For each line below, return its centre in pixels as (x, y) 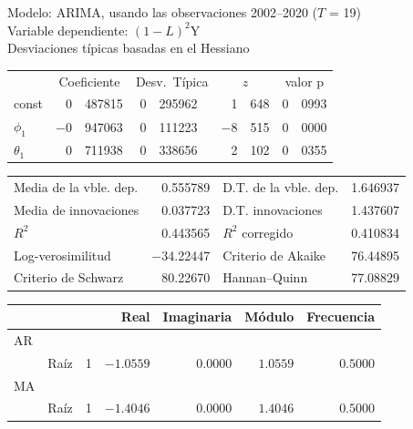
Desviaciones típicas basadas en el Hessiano (129, 48)
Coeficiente (89, 81)
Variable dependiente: (68, 30)
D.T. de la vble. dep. (281, 187)
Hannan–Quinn (265, 277)
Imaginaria (197, 317)
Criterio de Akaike (274, 255)
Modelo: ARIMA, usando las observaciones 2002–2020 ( (163, 12)
